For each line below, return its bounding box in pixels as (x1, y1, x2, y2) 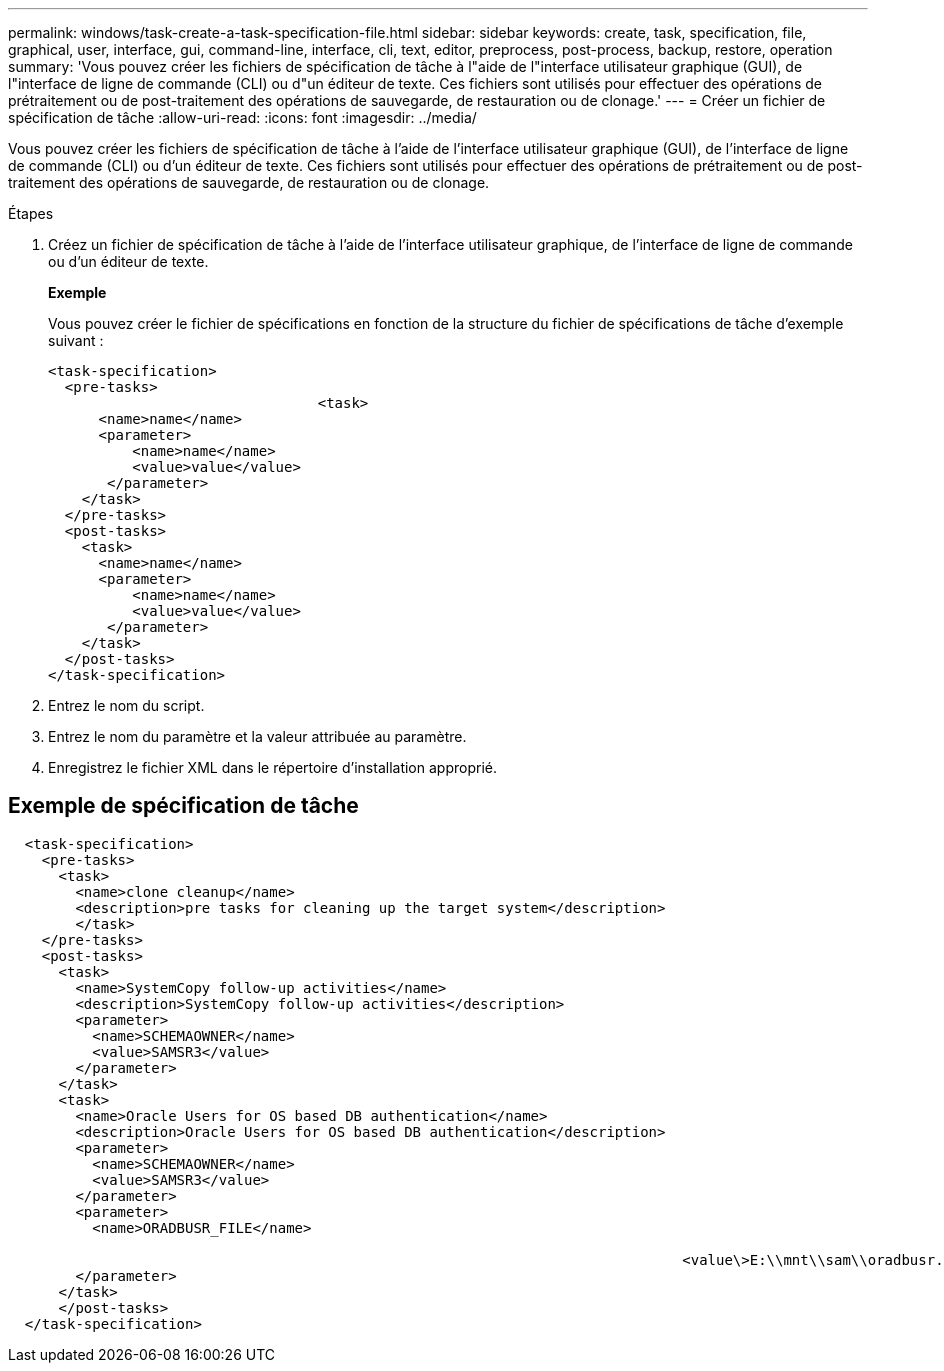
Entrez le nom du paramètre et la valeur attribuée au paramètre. (48, 728, 467, 745)
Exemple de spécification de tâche (8, 793, 359, 819)
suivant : (48, 332, 104, 349)
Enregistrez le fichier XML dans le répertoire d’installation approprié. (48, 759, 497, 776)
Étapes (8, 205, 54, 222)
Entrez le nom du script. (48, 697, 205, 714)
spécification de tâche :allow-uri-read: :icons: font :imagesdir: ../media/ (8, 109, 477, 126)
